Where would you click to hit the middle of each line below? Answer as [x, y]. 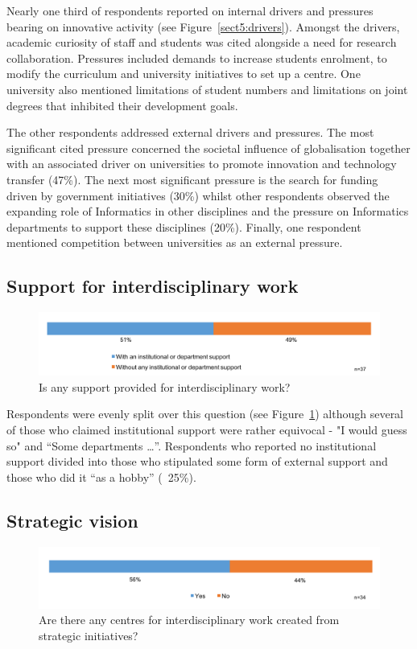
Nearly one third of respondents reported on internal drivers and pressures [190, 10]
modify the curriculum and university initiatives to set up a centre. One [184, 74]
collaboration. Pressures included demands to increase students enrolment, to [197, 58]
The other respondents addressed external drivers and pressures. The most [190, 132]
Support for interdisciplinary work [153, 286]
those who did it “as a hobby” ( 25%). [101, 476]
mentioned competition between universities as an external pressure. [175, 242]
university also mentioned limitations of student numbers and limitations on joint [207, 89]
